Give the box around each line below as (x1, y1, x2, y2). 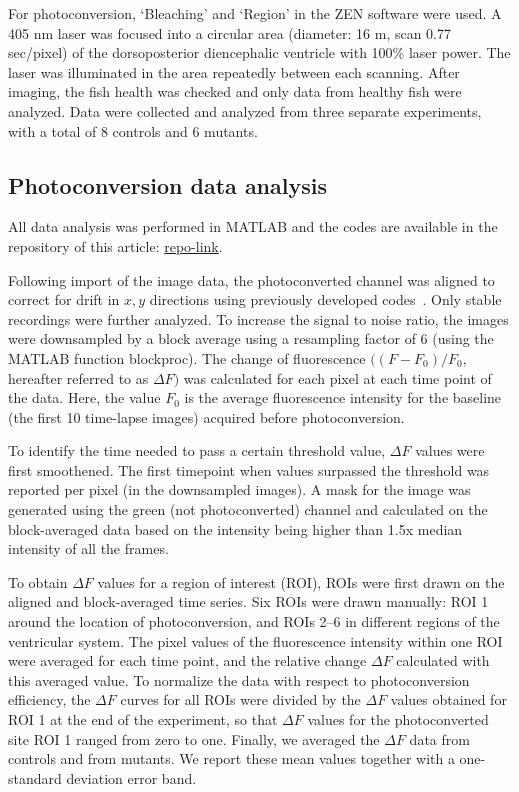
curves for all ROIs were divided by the (120, 689, 361, 710)
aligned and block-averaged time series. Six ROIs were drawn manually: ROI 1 (8, 591, 489, 612)
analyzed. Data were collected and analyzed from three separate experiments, (8, 100, 482, 121)
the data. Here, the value (8, 387, 161, 408)
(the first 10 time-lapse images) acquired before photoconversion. (8, 406, 405, 427)
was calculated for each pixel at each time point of (183, 367, 492, 388)
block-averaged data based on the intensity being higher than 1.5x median (8, 518, 463, 539)
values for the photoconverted (307, 709, 489, 730)
